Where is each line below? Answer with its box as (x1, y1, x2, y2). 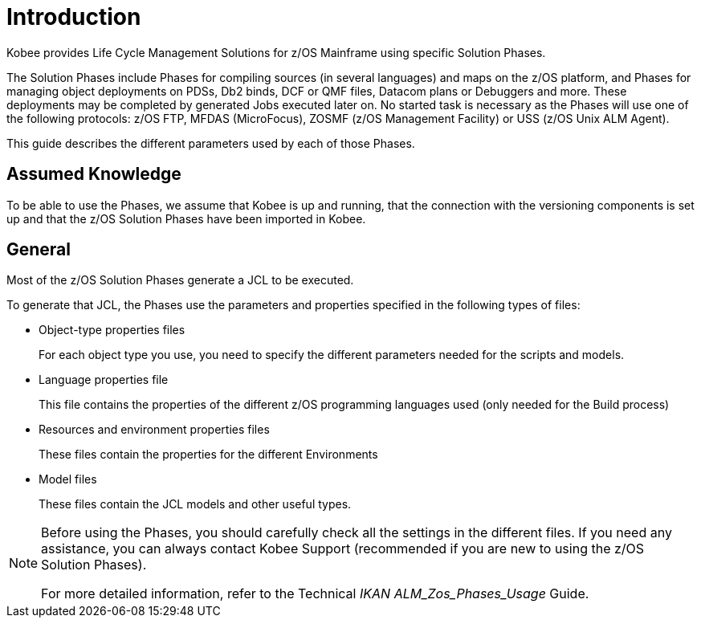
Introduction (6, 3, 141, 31)
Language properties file (39, 373, 169, 387)
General (6, 239, 71, 260)
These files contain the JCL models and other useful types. (39, 497, 352, 512)
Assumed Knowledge (6, 164, 181, 185)
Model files (39, 472, 97, 487)
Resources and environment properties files (39, 422, 270, 437)
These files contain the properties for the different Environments (39, 447, 378, 462)
